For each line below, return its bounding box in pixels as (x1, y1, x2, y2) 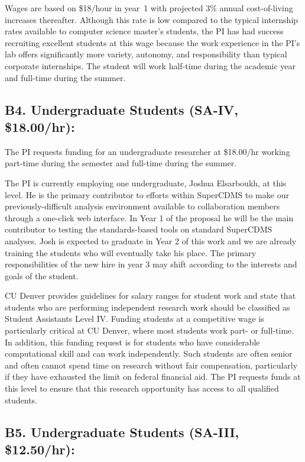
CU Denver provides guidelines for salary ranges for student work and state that (5, 289, 296, 302)
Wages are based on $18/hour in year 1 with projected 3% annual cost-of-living (5, 2, 293, 14)
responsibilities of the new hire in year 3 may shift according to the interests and (5, 258, 297, 270)
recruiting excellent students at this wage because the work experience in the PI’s (5, 36, 300, 49)
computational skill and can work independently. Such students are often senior (5, 347, 293, 360)
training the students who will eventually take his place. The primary (5, 246, 257, 259)
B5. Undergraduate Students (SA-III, (5, 422, 239, 441)
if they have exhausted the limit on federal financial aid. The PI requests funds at (5, 370, 301, 383)
